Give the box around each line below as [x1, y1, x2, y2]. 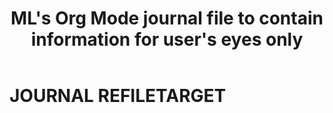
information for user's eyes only [30, 28, 304, 51]
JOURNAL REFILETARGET [9, 85, 227, 107]
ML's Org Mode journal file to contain [10, 7, 324, 30]
